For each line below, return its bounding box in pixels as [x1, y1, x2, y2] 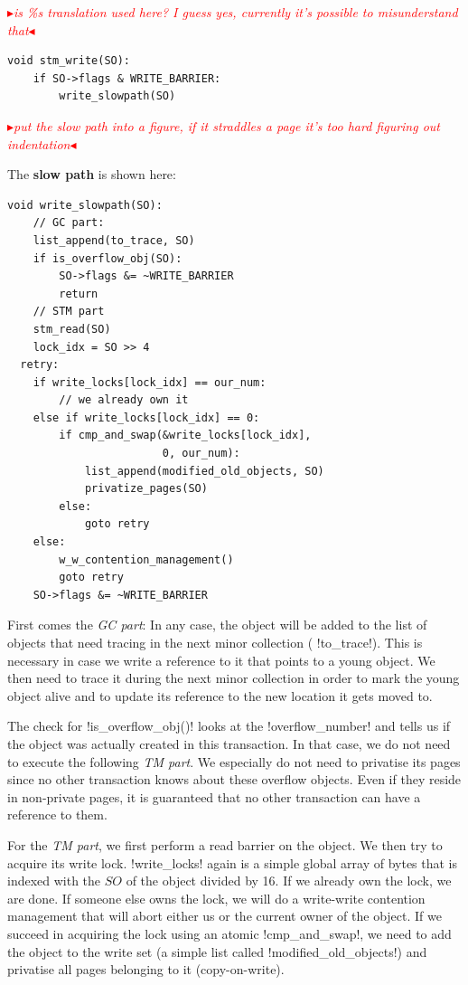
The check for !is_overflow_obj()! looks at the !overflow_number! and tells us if [7, 716, 451, 735]
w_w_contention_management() [59, 553, 234, 566]
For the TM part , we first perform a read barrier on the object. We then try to [7, 835, 443, 854]
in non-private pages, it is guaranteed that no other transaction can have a [7, 787, 421, 806]
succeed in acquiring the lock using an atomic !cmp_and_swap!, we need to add [7, 923, 452, 942]
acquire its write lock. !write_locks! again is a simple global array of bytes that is [7, 853, 458, 872]
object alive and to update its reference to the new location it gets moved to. [7, 686, 433, 705]
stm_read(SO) [33, 322, 111, 336]
